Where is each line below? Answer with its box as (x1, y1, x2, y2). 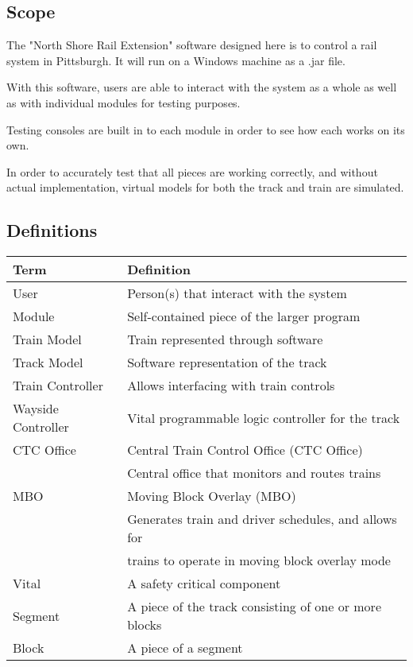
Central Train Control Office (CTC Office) (127, 440, 363, 460)
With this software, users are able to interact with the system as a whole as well (6, 79, 397, 95)
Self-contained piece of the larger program (127, 307, 361, 326)
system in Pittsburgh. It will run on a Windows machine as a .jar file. (6, 52, 345, 68)
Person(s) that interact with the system (127, 284, 347, 303)
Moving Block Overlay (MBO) (127, 487, 296, 506)
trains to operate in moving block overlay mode (127, 551, 391, 570)
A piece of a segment (127, 638, 243, 657)
